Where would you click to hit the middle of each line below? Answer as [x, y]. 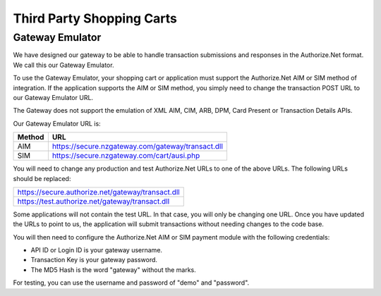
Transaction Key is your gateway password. [94, 260]
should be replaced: [42, 178]
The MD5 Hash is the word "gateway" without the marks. [114, 270]
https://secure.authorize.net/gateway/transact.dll [98, 192]
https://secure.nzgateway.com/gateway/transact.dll [138, 147]
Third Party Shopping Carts [95, 18]
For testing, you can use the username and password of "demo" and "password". [131, 283]
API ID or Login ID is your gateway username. [96, 250]
